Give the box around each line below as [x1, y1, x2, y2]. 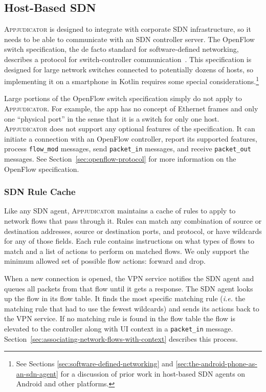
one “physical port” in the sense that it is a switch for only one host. [4, 113, 219, 124]
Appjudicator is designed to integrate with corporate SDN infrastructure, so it [4, 24, 251, 34]
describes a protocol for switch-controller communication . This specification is [4, 53, 252, 64]
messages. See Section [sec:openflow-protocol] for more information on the [4, 153, 236, 164]
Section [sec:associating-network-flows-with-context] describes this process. [4, 333, 238, 344]
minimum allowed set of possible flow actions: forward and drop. [4, 256, 206, 266]
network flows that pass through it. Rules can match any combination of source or [4, 215, 262, 226]
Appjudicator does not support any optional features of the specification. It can [4, 123, 255, 134]
